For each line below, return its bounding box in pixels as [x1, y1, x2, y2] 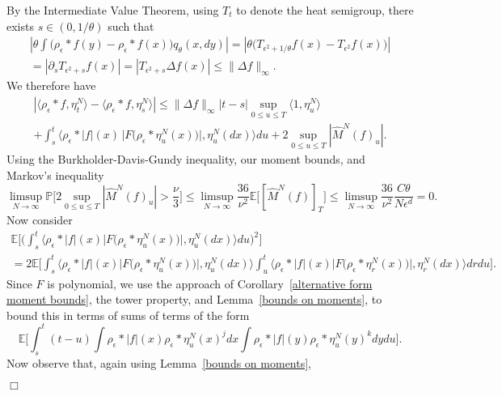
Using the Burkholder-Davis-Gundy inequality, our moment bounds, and [6, 151, 365, 168]
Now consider [6, 211, 73, 228]
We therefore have [6, 77, 96, 94]
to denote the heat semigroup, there [236, 2, 414, 18]
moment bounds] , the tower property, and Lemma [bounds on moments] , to [6, 291, 382, 308]
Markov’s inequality [6, 166, 104, 183]
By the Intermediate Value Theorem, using [6, 2, 219, 18]
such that [108, 17, 154, 34]
